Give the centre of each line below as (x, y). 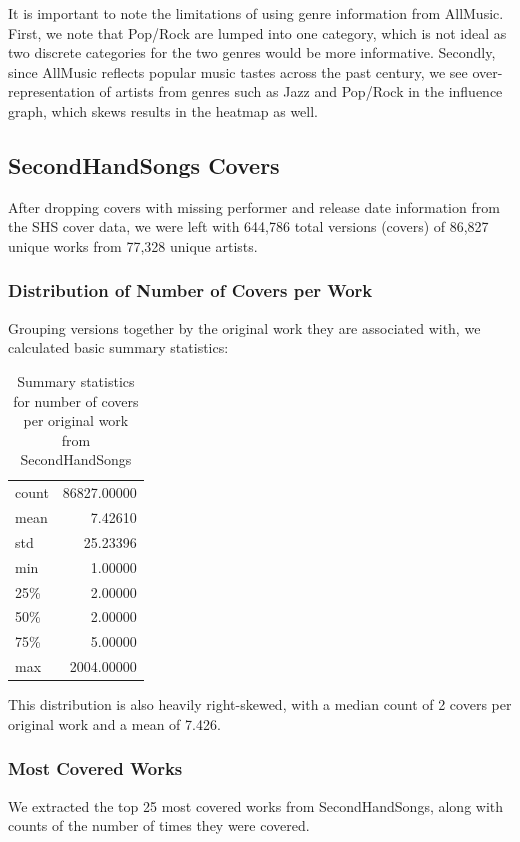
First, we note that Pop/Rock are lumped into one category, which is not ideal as (257, 32)
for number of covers (76, 400)
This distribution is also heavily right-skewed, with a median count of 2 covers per (260, 704)
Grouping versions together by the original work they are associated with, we (244, 327)
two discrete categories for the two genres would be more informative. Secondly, (252, 52)
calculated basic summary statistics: (118, 347)
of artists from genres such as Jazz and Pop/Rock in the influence (301, 91)
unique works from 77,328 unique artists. (133, 245)
